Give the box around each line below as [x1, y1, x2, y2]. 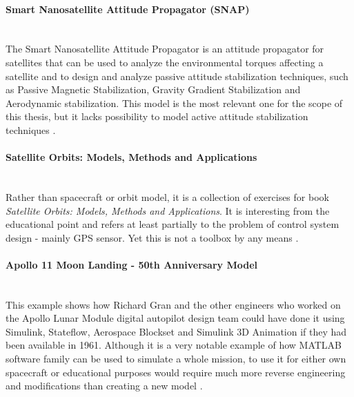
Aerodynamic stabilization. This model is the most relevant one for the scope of [6, 95, 343, 110]
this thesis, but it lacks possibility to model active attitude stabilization [6, 109, 308, 124]
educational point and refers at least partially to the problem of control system [6, 217, 340, 231]
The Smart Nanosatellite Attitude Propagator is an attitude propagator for [6, 41, 324, 56]
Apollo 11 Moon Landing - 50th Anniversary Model [6, 257, 258, 271]
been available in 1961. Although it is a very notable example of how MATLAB [6, 338, 342, 352]
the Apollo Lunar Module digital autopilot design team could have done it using [6, 311, 345, 325]
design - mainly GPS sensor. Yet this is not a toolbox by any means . [6, 230, 299, 244]
